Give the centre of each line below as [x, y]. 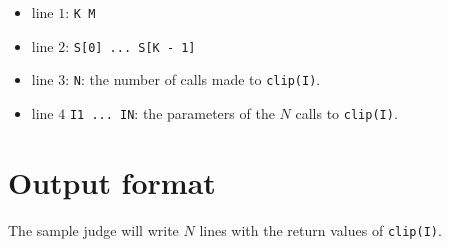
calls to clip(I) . [346, 112]
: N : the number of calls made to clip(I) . [193, 79]
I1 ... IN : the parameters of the [172, 112]
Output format [112, 181]
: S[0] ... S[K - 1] [130, 45]
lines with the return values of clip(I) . [320, 229]
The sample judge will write [93, 229]
